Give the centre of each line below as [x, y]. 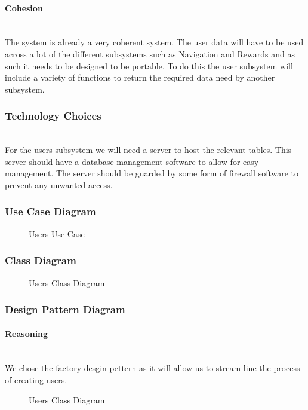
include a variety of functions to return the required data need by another [140, 77]
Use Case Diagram [50, 211]
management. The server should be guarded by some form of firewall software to [152, 173]
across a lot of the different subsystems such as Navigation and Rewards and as [150, 53]
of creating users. [36, 380]
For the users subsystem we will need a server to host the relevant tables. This [148, 150]
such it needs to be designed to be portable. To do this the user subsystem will [149, 65]
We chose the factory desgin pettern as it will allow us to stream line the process [153, 368]
